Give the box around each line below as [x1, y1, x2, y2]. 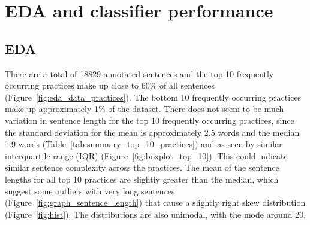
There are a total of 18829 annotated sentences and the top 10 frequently [5, 67, 274, 80]
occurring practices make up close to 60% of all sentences [5, 79, 215, 92]
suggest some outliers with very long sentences [5, 184, 175, 197]
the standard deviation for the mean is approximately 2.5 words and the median [5, 126, 300, 138]
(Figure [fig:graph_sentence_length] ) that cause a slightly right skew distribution [5, 196, 306, 209]
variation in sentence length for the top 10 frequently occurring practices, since [5, 114, 294, 126]
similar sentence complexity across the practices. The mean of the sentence [5, 161, 279, 174]
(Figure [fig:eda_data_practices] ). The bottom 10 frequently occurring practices [5, 90, 302, 103]
